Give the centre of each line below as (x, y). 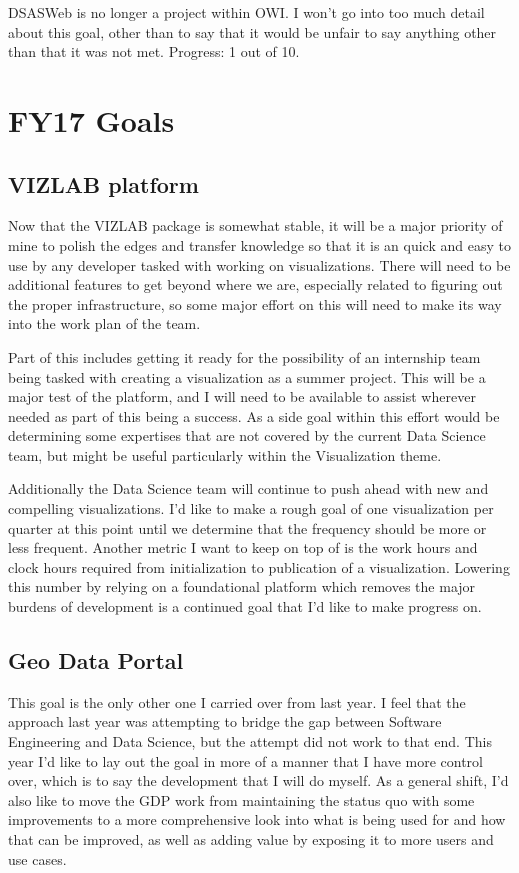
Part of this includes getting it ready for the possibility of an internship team (244, 356)
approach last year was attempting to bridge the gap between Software (225, 721)
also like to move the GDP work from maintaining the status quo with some (241, 799)
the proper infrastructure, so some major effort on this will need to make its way (255, 303)
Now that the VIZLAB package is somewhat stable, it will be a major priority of (255, 225)
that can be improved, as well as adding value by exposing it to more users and (251, 839)
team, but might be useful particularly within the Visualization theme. (225, 454)
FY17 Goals (91, 119)
